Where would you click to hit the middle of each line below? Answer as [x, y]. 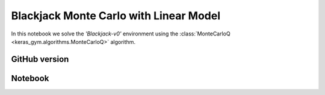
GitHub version [40, 59]
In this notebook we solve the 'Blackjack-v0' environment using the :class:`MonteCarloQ [121, 34]
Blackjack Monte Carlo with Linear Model [116, 16]
